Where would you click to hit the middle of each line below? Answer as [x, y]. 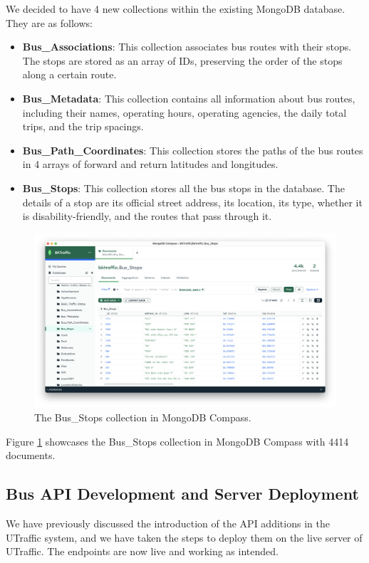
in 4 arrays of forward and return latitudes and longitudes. [150, 164]
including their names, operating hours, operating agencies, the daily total [184, 112]
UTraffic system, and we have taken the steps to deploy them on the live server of [184, 537]
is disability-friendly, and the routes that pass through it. [147, 216]
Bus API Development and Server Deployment [182, 494]
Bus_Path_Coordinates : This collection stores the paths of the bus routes [193, 150]
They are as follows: [49, 22]
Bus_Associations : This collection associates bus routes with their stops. [187, 47]
